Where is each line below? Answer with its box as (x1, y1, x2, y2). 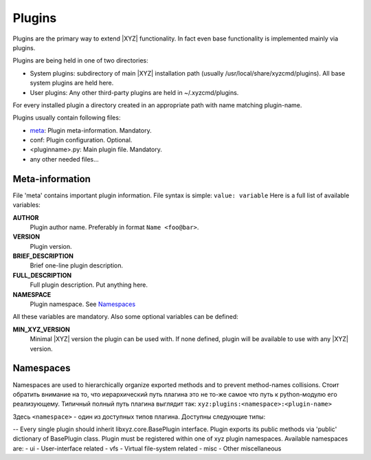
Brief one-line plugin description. (30, 261, 124, 270)
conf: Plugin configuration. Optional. (30, 136, 133, 144)
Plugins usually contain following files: (12, 113, 121, 122)
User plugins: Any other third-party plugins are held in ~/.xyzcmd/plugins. (30, 88, 239, 96)
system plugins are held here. (30, 79, 114, 87)
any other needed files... (30, 155, 99, 163)
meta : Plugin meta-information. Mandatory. (30, 126, 152, 134)
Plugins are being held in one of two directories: (12, 56, 149, 65)
